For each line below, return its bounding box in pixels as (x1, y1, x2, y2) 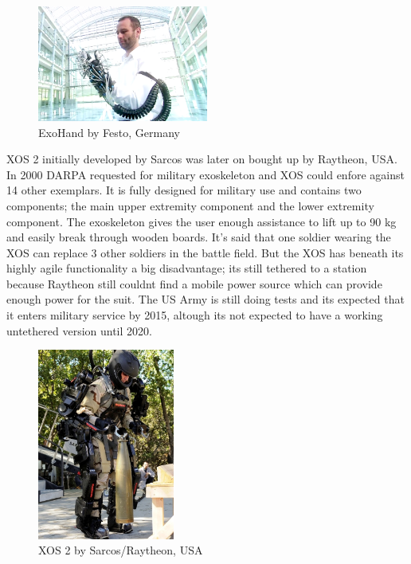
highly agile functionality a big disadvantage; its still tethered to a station (6, 260, 367, 276)
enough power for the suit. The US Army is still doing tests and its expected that (6, 291, 405, 307)
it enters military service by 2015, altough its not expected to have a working (6, 307, 383, 323)
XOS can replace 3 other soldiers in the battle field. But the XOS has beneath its (6, 244, 404, 260)
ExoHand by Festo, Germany (38, 123, 180, 140)
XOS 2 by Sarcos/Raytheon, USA (38, 542, 203, 558)
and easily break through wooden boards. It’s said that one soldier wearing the (6, 229, 391, 245)
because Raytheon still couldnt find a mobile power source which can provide (6, 275, 382, 292)
